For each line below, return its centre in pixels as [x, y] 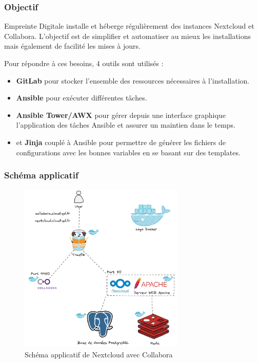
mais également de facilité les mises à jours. [72, 46]
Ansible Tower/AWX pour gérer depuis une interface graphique [121, 115]
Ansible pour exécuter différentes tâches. [82, 98]
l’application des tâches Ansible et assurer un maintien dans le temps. [126, 125]
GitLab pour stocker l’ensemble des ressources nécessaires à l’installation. [133, 80]
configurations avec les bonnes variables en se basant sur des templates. [128, 152]
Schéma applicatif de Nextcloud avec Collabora [99, 355]
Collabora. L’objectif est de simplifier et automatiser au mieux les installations [128, 36]
